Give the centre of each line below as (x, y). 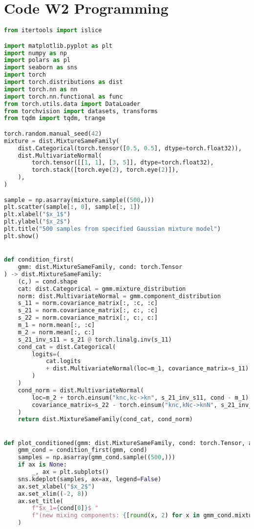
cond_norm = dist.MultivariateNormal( (81, 390)
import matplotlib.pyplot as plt (58, 46)
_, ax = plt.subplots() (70, 472)
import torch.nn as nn (41, 89)
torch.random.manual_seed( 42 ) (53, 133)
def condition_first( (39, 260)
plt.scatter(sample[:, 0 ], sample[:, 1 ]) (72, 207)
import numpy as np (35, 53)
